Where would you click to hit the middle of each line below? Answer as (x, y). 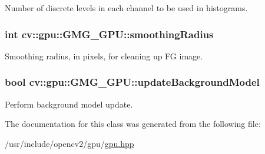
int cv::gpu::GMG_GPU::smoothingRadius (109, 34)
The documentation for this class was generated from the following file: (133, 124)
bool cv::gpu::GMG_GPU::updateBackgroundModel (132, 82)
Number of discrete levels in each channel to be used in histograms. (126, 8)
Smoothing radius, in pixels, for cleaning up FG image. (104, 56)
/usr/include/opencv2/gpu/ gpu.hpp (69, 143)
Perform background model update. (69, 104)
